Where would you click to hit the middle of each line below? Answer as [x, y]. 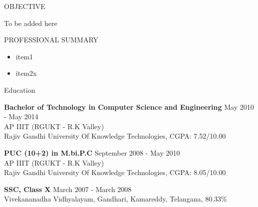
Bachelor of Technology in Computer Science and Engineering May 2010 [129, 106]
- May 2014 [21, 116]
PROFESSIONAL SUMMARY [51, 40]
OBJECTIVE [25, 6]
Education [20, 90]
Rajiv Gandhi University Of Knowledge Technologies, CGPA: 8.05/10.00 [115, 172]
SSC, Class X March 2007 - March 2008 [68, 189]
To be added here [31, 23]
